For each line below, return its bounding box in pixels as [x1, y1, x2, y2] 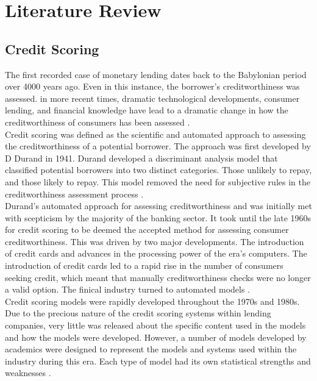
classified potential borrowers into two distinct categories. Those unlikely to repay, [5, 163, 312, 176]
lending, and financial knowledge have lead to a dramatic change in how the [5, 104, 288, 116]
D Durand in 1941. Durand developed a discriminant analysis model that [5, 151, 278, 164]
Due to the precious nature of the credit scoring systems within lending [5, 307, 271, 319]
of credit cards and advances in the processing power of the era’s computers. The [5, 247, 307, 260]
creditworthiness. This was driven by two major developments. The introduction [5, 235, 304, 247]
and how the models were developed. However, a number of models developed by [5, 330, 307, 343]
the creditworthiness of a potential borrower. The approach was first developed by [5, 140, 311, 152]
